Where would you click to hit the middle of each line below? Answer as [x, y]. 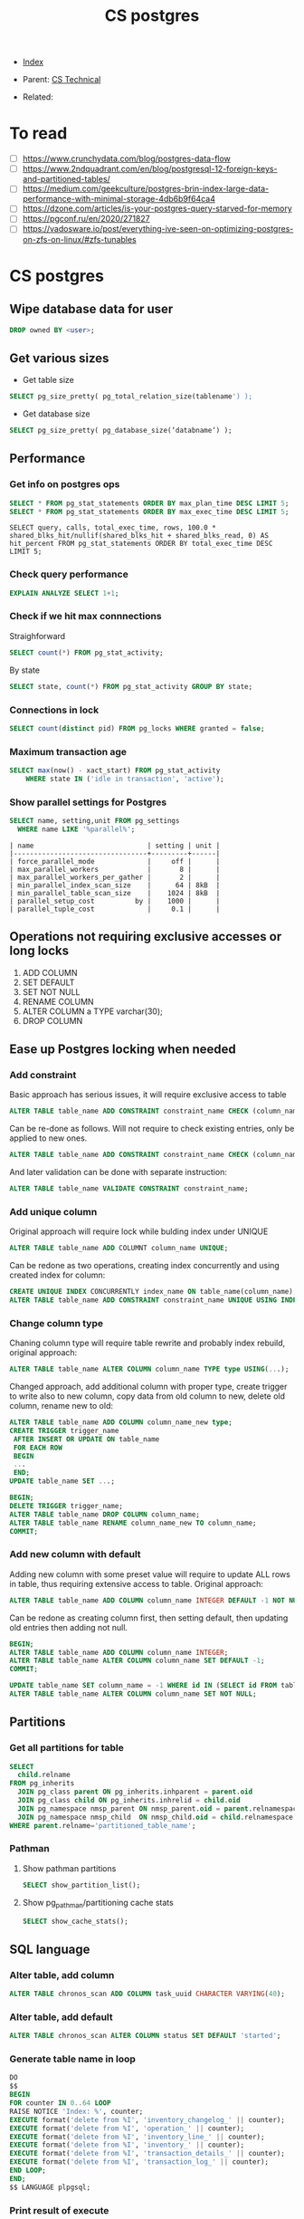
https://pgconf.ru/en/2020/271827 [86, 219]
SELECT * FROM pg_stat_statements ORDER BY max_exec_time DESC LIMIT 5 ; [149, 512]
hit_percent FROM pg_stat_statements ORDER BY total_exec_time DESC [141, 544]
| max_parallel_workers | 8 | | [115, 869]
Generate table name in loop [72, 2059]
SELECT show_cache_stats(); [75, 1921]
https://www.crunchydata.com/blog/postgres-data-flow [126, 158]
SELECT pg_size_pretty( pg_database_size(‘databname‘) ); [121, 431]
